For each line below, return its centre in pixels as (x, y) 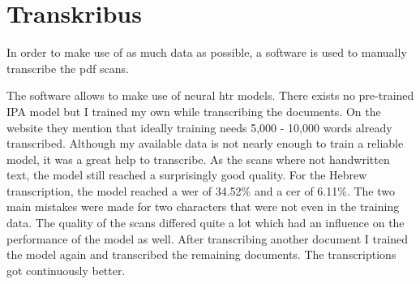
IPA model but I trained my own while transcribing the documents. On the (194, 111)
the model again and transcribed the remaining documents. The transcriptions (201, 254)
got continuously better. (66, 270)
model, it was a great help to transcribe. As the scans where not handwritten (198, 159)
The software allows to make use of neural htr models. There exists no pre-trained (210, 95)
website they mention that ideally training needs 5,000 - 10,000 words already (199, 127)
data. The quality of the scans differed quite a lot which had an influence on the (206, 223)
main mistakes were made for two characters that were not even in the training (203, 207)
